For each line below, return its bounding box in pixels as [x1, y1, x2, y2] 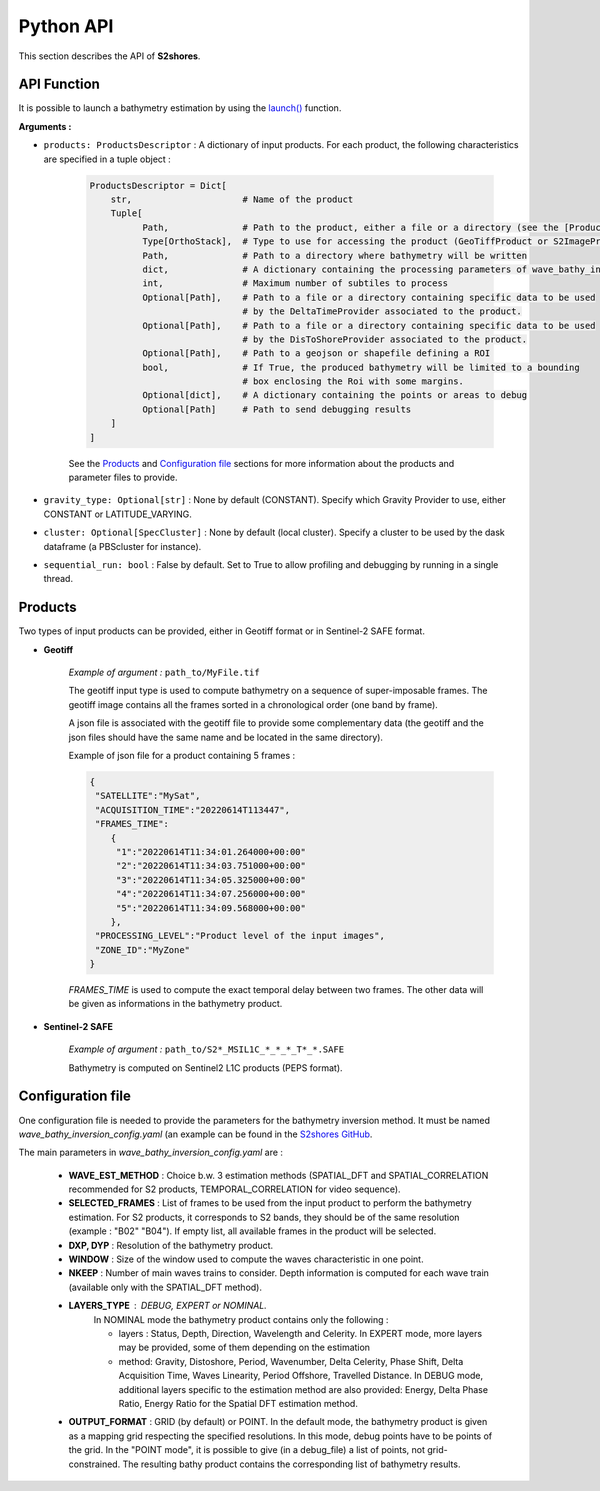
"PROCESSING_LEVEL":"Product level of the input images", [95, 930, 385, 942]
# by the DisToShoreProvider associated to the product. [242, 333, 528, 345]
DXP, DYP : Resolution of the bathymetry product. [68, 1239, 274, 1251]
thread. [43, 573, 74, 585]
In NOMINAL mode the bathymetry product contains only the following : [93, 1313, 389, 1325]
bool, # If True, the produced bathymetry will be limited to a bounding [141, 361, 580, 373]
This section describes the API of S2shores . [18, 50, 201, 62]
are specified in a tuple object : [43, 153, 172, 165]
